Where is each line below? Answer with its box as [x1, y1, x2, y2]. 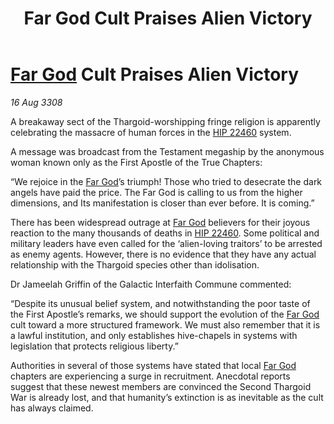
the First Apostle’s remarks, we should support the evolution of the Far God [10, 308, 320, 320]
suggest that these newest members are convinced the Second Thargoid [10, 380, 312, 392]
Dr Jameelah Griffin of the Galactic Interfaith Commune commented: [10, 278, 292, 290]
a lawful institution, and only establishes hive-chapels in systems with [10, 329, 298, 341]
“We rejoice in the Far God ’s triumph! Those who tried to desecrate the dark [10, 175, 323, 187]
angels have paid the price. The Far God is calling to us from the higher [10, 186, 303, 198]
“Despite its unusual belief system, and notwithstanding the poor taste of [10, 297, 311, 309]
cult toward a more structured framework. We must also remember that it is [10, 318, 321, 331]
